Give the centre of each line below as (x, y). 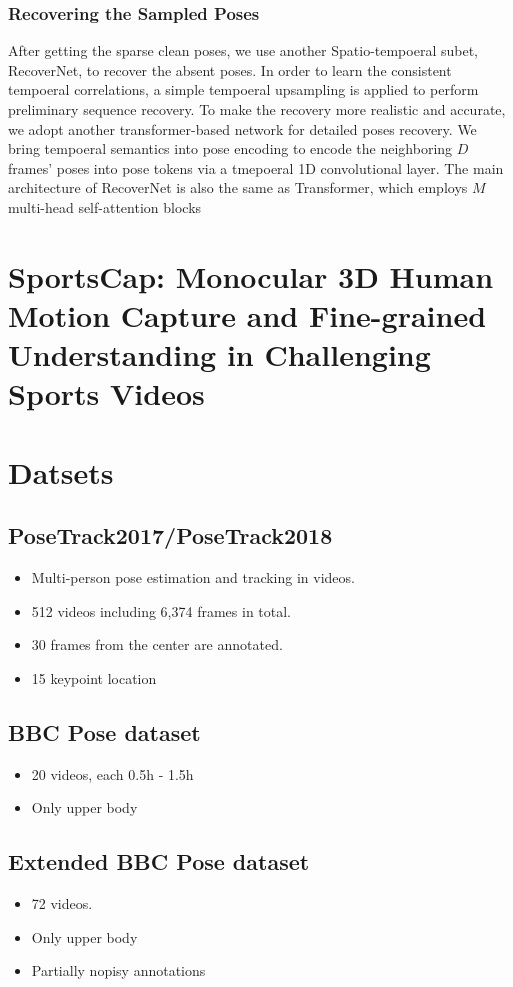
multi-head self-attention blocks (105, 206)
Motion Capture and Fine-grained (247, 314)
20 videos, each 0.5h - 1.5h (112, 773)
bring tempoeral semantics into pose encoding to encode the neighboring (230, 148)
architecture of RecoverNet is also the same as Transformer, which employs (238, 187)
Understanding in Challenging (219, 354)
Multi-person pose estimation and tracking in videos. (193, 577)
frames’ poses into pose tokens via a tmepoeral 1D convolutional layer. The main (256, 167)
